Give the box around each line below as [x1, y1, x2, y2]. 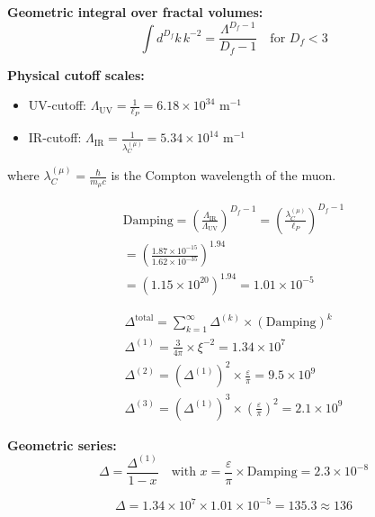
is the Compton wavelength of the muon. [111, 166, 336, 185]
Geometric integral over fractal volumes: [7, 3, 263, 21]
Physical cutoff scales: [7, 65, 145, 84]
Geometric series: [7, 435, 117, 454]
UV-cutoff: [28, 95, 86, 114]
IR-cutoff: [28, 128, 82, 147]
